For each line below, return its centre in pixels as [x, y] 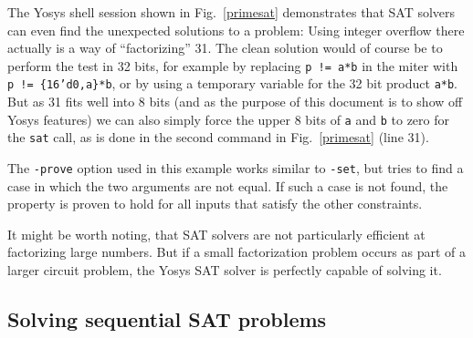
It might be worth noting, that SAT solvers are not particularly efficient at [216, 234]
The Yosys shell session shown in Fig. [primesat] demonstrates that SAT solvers [231, 12]
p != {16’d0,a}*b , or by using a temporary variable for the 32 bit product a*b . [233, 83]
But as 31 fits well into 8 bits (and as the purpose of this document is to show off [235, 102]
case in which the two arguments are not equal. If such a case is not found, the [228, 185]
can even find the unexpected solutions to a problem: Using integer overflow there [236, 30]
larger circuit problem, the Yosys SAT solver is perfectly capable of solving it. [225, 270]
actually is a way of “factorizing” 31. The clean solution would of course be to [225, 48]
